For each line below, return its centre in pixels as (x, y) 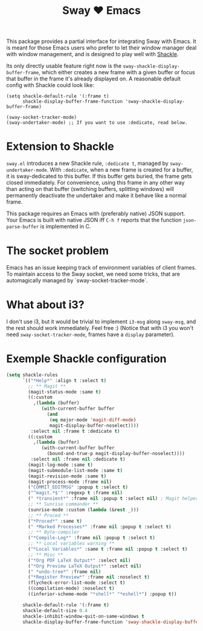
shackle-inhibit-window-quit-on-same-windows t (83, 616)
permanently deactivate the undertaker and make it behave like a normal (97, 196)
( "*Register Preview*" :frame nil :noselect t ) (89, 577)
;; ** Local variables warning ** (71, 544)
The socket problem (57, 251)
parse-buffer (23, 227)
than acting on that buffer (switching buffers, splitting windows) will (90, 189)
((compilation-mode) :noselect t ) (71, 589)
